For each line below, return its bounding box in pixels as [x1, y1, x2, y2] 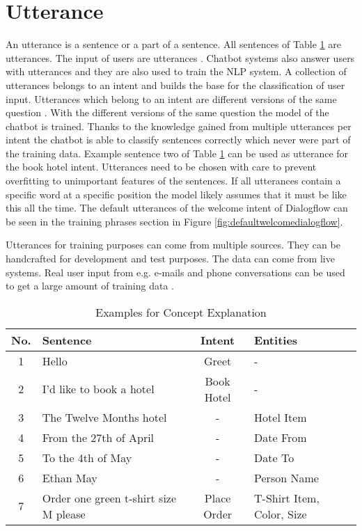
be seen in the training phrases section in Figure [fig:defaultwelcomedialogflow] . [6, 214, 343, 228]
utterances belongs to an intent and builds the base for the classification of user [6, 77, 345, 92]
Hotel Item [254, 409, 307, 425]
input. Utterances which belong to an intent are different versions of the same [6, 91, 337, 106]
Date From [254, 429, 307, 445]
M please [42, 505, 86, 522]
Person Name [254, 469, 319, 486]
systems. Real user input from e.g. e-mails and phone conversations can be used [6, 264, 345, 279]
